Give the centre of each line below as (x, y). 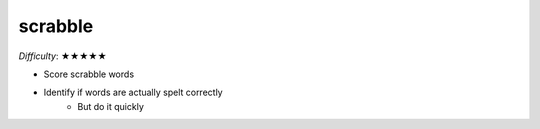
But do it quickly (111, 106)
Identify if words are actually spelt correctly (133, 92)
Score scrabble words (89, 74)
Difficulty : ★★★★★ (62, 56)
